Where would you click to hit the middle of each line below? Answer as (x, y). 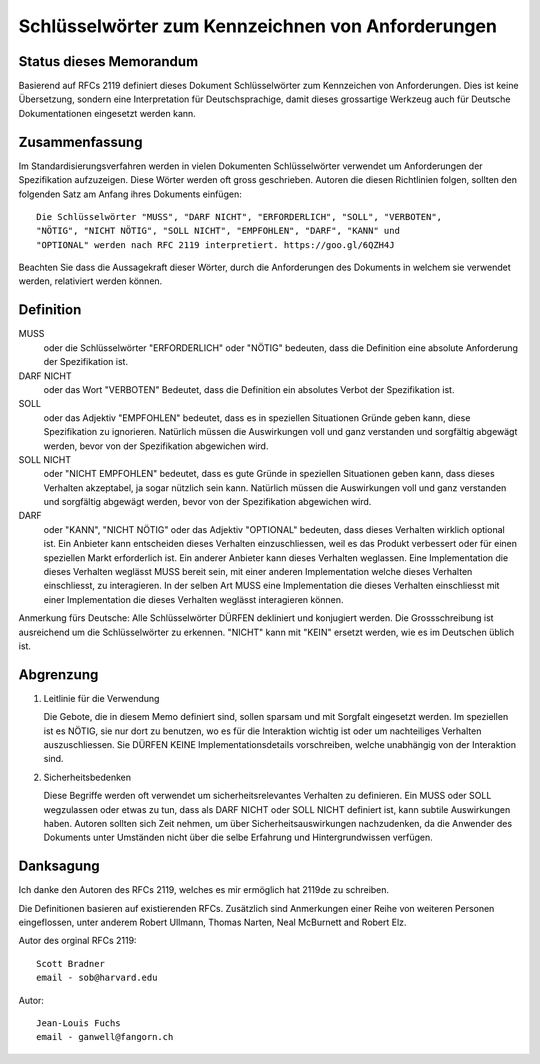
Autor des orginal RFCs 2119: (77, 941)
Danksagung (59, 866)
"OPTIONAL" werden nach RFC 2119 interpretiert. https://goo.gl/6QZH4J (215, 244)
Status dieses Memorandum (108, 61)
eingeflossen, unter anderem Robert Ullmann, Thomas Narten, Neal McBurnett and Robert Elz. (212, 922)
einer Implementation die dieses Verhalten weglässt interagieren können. (193, 599)
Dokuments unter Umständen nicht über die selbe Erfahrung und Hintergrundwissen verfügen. (238, 837)
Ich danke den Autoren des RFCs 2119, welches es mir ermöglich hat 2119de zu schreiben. (204, 890)
